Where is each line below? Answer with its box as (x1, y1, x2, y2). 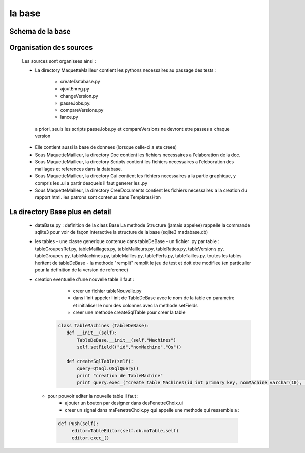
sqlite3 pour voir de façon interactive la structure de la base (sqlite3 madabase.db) (35, 229, 208, 235)
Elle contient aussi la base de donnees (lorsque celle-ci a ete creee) (35, 144, 177, 150)
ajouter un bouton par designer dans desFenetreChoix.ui (65, 400, 183, 406)
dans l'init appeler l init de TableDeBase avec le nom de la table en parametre (73, 295, 235, 301)
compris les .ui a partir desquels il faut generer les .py (35, 180, 147, 186)
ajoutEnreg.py (60, 85, 90, 92)
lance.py (60, 114, 78, 120)
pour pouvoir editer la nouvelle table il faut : (47, 393, 139, 399)
